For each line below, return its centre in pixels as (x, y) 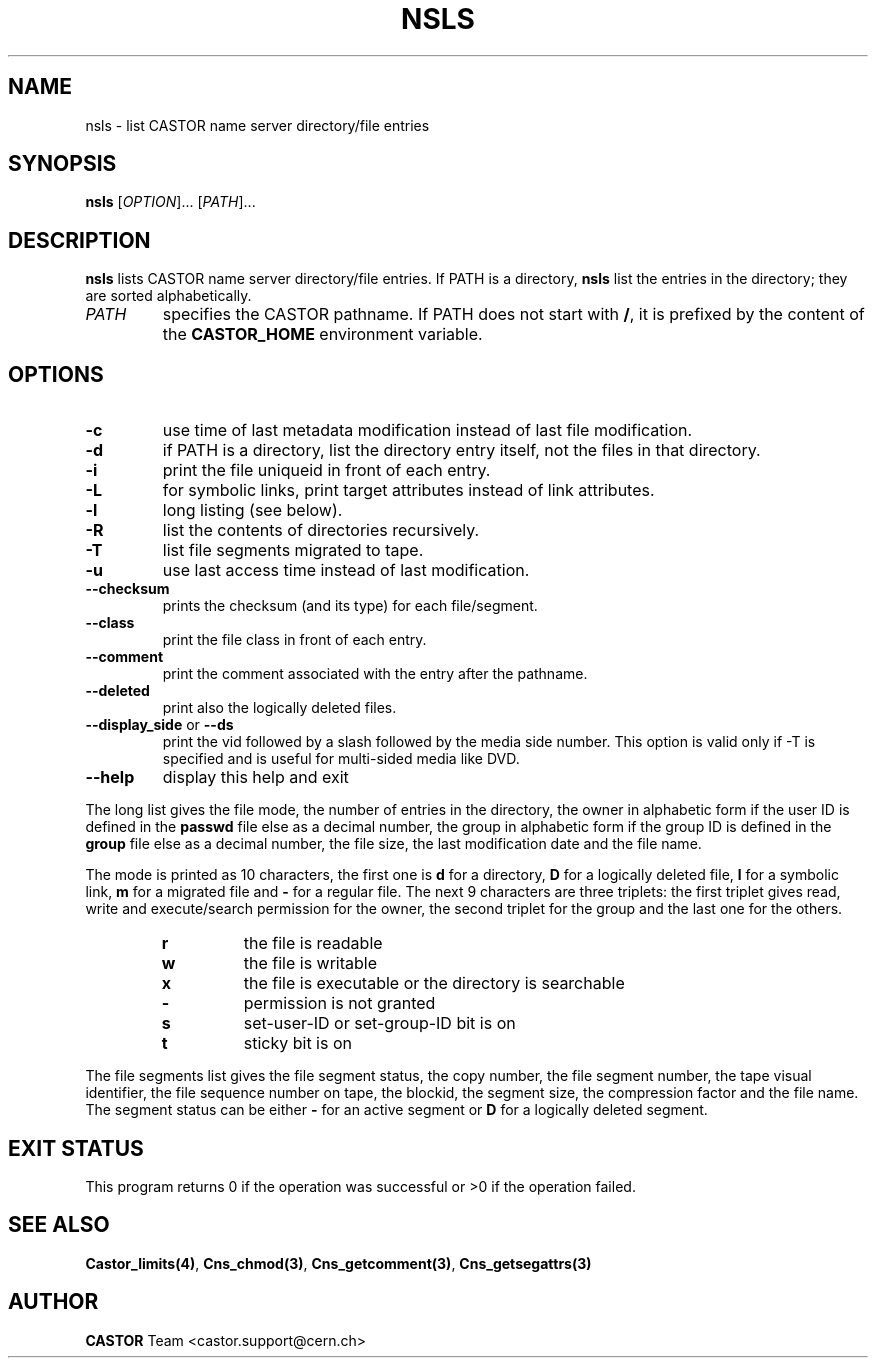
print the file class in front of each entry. (294, 640)
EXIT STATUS (76, 1148)
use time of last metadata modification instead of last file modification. (427, 430)
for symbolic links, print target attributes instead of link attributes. (408, 490)
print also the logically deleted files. (279, 708)
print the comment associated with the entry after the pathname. (375, 674)
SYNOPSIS (62, 164)
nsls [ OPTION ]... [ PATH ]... (170, 202)
